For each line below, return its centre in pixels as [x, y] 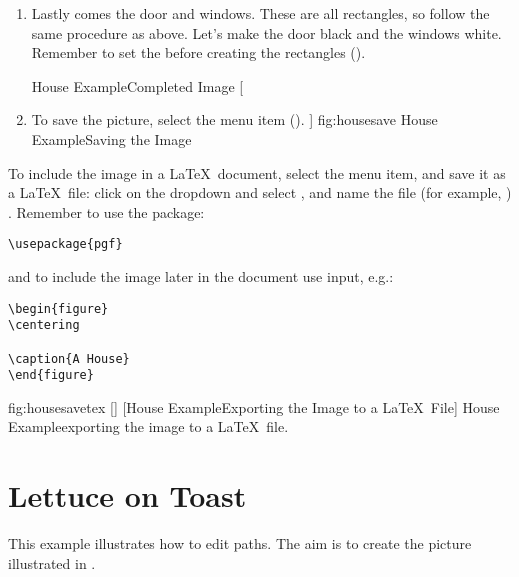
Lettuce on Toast [127, 495]
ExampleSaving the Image [111, 138]
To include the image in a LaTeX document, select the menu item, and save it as [257, 172]
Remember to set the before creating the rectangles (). [198, 52]
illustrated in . [52, 562]
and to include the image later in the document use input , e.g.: [201, 276]
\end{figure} [51, 375]
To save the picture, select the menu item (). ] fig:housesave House [234, 119]
